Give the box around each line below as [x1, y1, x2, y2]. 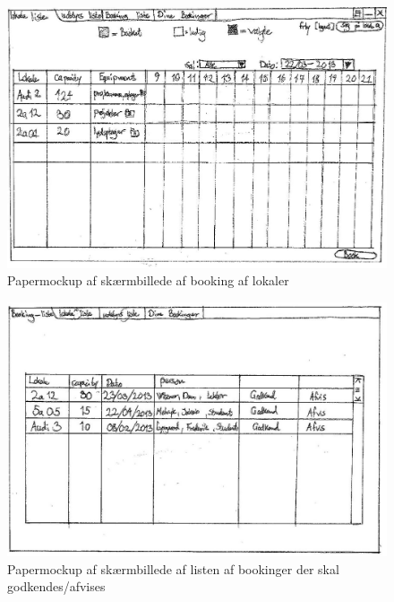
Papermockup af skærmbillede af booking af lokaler [7, 271, 289, 290]
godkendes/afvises [7, 577, 106, 596]
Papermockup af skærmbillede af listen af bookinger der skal [7, 559, 339, 578]
